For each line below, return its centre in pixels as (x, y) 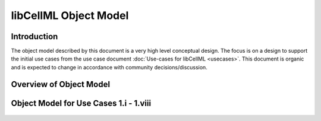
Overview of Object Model (60, 84)
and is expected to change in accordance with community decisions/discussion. (109, 67)
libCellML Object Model (70, 15)
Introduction (34, 36)
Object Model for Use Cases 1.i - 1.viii (81, 103)
